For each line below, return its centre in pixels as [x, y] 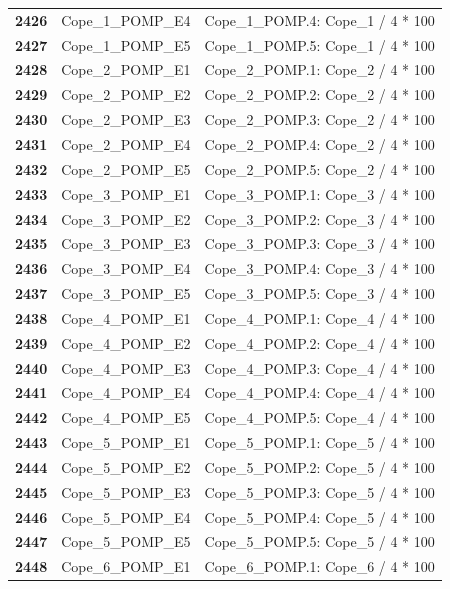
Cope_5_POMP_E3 [126, 491]
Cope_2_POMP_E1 [126, 69]
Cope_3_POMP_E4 [126, 268]
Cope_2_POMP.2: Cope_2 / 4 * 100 [319, 94]
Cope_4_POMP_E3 [126, 367]
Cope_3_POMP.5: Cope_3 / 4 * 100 [319, 293]
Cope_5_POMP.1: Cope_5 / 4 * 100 [319, 442]
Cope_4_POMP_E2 [126, 342]
